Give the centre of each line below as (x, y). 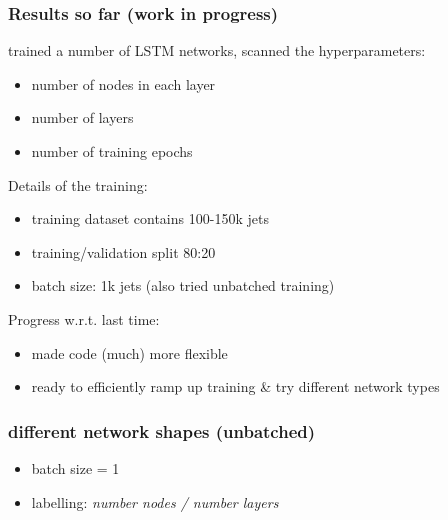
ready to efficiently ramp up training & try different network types (235, 386)
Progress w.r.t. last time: (84, 318)
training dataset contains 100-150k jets (150, 218)
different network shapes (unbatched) (162, 430)
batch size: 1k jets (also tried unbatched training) (183, 285)
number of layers (82, 117)
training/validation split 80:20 (123, 251)
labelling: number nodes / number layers (155, 501)
